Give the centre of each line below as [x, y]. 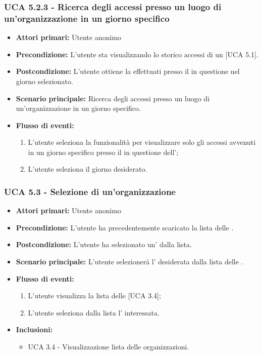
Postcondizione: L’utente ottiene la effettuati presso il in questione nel [128, 71]
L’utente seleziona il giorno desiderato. [88, 169]
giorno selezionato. [44, 81]
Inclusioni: [34, 329]
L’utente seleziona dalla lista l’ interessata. [94, 312]
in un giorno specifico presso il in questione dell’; [103, 152]
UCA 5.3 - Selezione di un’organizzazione [90, 191]
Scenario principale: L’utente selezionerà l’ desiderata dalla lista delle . [129, 262]
